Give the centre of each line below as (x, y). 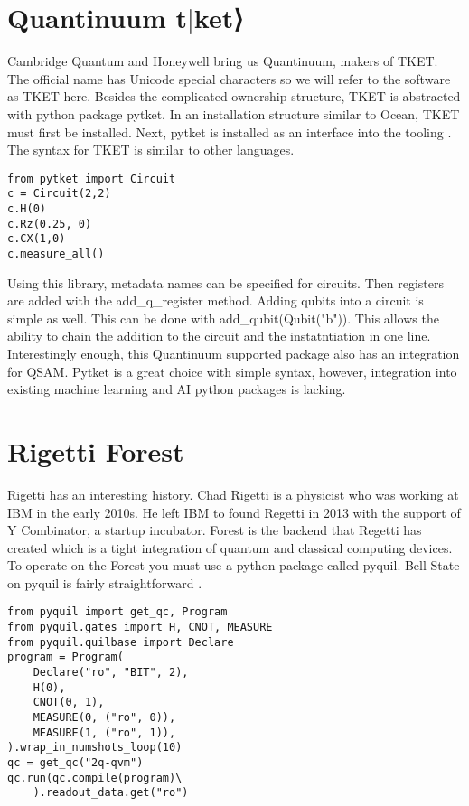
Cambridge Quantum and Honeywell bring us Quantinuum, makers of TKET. (223, 61)
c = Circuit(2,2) (59, 194)
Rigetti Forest (96, 450)
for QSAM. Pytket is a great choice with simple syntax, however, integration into (232, 371)
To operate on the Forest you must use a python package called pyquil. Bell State (234, 565)
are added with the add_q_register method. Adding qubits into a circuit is (216, 300)
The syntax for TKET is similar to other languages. (151, 150)
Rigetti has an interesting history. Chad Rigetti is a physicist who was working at (233, 494)
